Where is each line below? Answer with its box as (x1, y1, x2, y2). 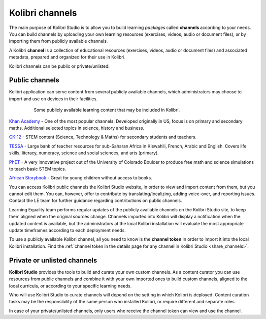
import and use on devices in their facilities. (9, 96, 98, 102)
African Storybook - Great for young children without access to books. (9, 175, 152, 181)
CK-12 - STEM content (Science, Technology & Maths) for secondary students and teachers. (9, 134, 197, 140)
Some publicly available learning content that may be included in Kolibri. (33, 107, 180, 113)
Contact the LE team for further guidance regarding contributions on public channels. (9, 198, 182, 203)
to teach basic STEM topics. (9, 166, 66, 172)
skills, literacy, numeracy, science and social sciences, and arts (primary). (9, 150, 159, 156)
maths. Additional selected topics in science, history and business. (9, 125, 145, 131)
